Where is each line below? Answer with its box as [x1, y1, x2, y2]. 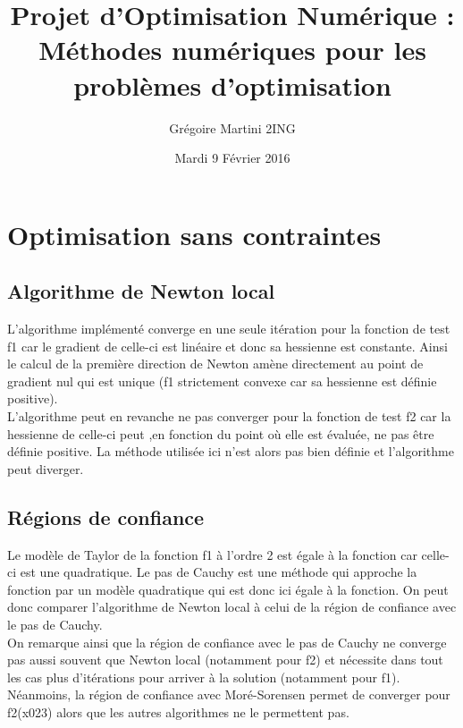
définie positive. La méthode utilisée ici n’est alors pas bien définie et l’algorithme [7, 442, 454, 461]
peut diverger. [7, 459, 84, 478]
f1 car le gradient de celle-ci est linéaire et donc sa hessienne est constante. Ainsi [7, 336, 448, 355]
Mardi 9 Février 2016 [174, 148, 290, 167]
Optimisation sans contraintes [7, 216, 382, 252]
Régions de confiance [7, 503, 205, 530]
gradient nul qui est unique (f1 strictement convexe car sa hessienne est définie [7, 371, 437, 390]
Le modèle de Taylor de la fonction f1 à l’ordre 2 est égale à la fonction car [7, 545, 417, 563]
